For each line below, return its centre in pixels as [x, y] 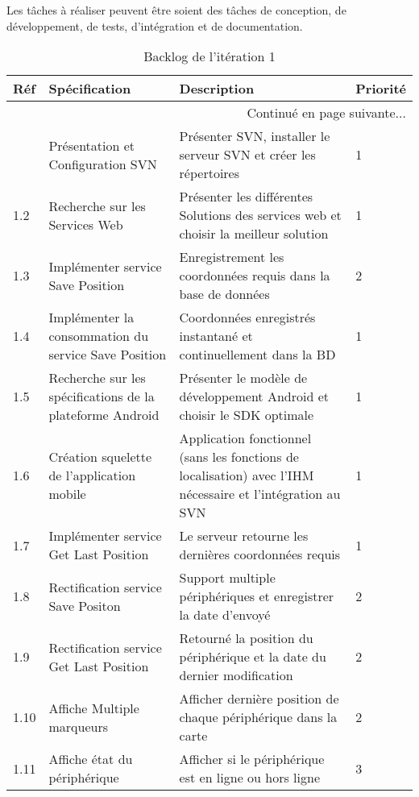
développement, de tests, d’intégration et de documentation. [155, 25]
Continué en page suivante [321, 113]
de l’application [92, 475]
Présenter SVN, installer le [255, 136]
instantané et [216, 336]
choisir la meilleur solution [254, 234]
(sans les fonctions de [239, 457]
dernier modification [236, 675]
